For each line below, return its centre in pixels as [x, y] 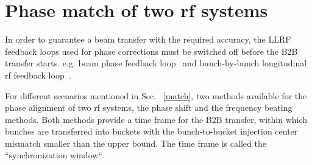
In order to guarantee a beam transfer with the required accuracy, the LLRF [148, 39]
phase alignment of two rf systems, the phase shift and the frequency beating [149, 107]
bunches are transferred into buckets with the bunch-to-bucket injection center [151, 131]
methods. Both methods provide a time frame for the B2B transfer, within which [156, 119]
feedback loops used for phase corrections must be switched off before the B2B [151, 51]
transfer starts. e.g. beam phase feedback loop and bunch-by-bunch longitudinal [156, 63]
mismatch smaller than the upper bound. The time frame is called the [136, 143]
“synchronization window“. [54, 155]
